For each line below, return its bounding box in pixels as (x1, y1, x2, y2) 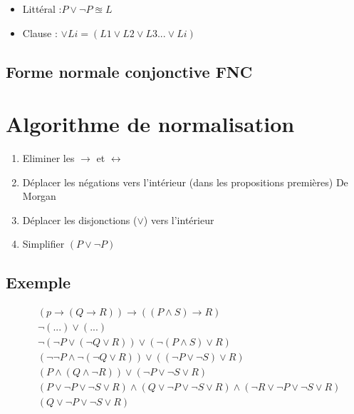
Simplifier (22, 236, 65, 251)
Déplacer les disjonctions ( (22, 212, 137, 227)
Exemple (6, 271, 71, 293)
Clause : (22, 25, 58, 40)
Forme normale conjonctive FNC (6, 60, 253, 82)
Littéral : (22, 1, 62, 16)
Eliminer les (22, 151, 75, 166)
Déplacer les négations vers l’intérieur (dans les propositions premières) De (22, 174, 348, 189)
